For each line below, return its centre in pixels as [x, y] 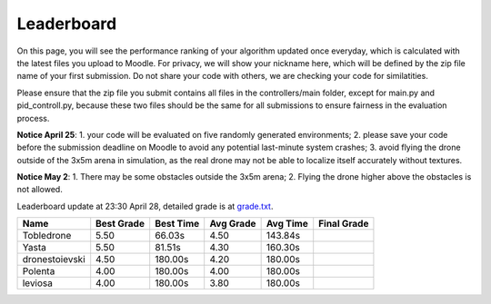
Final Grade [344, 224]
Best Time [177, 224]
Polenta [39, 271]
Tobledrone [47, 236]
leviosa [38, 283]
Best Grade [120, 224]
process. [33, 118]
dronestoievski [54, 260]
